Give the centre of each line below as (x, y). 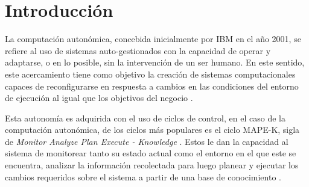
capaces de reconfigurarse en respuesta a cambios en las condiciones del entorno (152, 86)
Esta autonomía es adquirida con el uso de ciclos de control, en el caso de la (145, 118)
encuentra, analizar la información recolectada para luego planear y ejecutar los (152, 165)
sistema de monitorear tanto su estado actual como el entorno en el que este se (151, 153)
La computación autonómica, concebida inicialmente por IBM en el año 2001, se (153, 39)
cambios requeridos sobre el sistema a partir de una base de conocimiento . (143, 176)
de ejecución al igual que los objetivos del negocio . (99, 98)
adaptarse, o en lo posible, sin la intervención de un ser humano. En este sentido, (155, 62)
